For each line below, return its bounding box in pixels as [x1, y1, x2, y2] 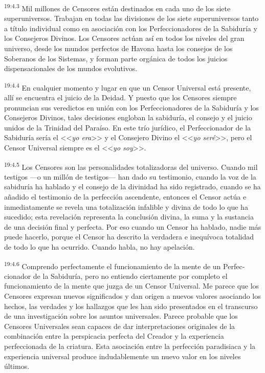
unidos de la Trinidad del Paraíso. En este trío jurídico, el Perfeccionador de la [4, 122, 251, 133]
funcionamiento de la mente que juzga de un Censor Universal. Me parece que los [4, 280, 259, 291]
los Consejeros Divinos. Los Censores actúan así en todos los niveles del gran [4, 33, 245, 43]
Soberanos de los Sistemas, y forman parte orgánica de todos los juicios [4, 53, 228, 63]
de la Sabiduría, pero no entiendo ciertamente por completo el [33, 270, 228, 281]
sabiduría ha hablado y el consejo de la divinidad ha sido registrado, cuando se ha [4, 181, 261, 192]
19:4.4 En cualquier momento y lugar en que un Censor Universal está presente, [4, 80, 251, 93]
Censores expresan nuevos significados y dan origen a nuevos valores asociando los [4, 291, 261, 301]
